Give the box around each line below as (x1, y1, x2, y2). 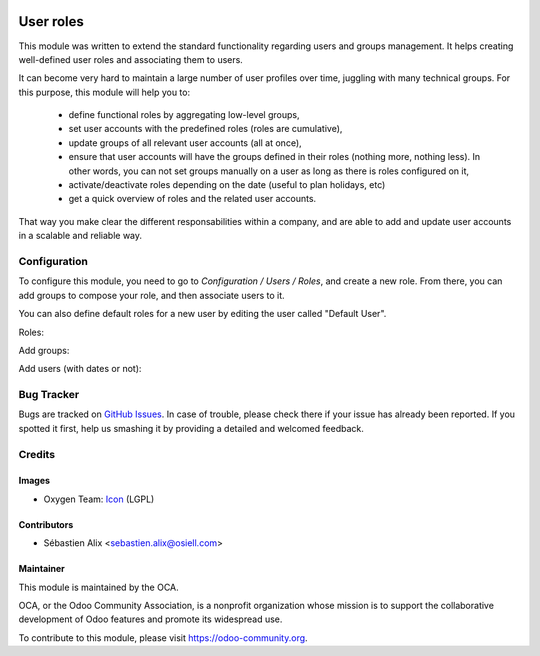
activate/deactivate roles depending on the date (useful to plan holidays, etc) (68, 179, 386, 191)
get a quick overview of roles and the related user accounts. (68, 193, 317, 205)
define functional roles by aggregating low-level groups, (68, 109, 300, 121)
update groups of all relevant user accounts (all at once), (68, 136, 302, 149)
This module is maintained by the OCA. (18, 581, 179, 593)
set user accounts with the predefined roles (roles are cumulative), (68, 123, 343, 135)
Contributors (18, 518, 74, 530)
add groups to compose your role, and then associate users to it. (18, 289, 285, 301)
